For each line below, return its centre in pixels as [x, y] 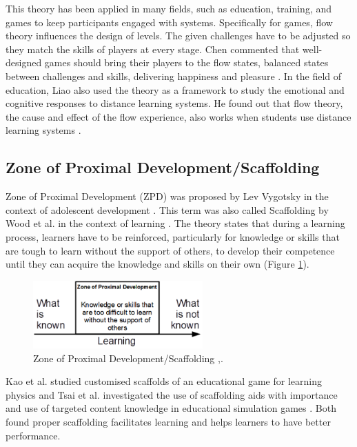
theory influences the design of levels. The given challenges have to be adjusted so [178, 36]
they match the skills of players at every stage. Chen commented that [153, 49]
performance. [33, 435]
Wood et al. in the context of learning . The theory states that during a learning [175, 223]
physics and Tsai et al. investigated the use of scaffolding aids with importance [172, 394]
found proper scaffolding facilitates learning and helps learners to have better [168, 421]
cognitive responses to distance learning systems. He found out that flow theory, [174, 103]
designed [24, 62]
